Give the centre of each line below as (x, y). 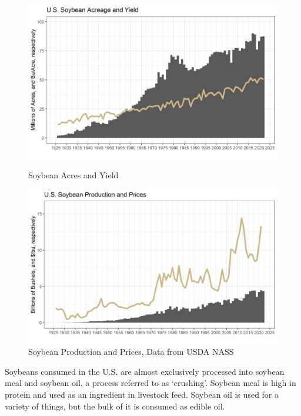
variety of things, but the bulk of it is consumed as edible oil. (115, 406)
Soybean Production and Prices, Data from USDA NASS (131, 352)
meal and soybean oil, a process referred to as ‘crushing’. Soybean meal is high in (150, 383)
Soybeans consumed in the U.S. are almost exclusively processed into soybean (145, 371)
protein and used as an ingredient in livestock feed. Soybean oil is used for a (142, 394)
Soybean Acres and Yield (73, 175)
